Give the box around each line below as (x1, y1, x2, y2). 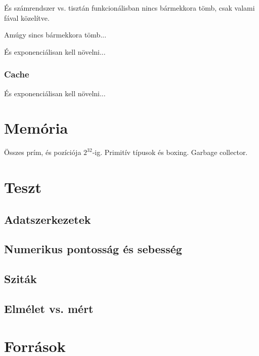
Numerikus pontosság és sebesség (4, 241, 182, 257)
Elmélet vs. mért (4, 301, 94, 317)
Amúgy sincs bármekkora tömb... (4, 29, 107, 40)
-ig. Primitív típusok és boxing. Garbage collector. (92, 147, 248, 157)
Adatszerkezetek (4, 211, 91, 227)
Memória (4, 117, 68, 138)
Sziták (4, 271, 37, 287)
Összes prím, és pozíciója (4, 147, 81, 157)
